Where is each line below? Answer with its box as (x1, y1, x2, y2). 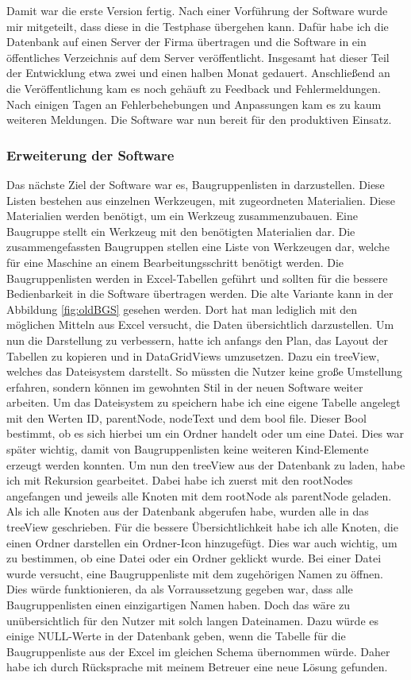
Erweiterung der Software (6, 145, 175, 164)
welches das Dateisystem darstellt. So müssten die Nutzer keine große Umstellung (6, 363, 403, 380)
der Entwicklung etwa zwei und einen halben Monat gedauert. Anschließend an (6, 64, 390, 81)
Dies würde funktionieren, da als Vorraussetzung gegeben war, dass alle (6, 581, 353, 597)
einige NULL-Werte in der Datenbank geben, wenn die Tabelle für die (6, 628, 346, 644)
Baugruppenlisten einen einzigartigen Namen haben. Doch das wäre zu (6, 597, 351, 612)
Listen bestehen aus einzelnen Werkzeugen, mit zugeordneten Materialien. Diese (6, 191, 396, 208)
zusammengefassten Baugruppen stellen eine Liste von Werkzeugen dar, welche (6, 238, 390, 255)
